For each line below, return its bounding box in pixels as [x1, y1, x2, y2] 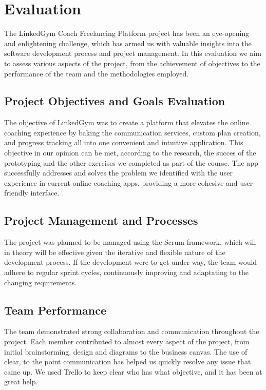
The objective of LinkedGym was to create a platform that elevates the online [4, 117, 249, 128]
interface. [30, 187, 60, 198]
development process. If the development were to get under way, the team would [4, 257, 257, 267]
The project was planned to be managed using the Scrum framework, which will [4, 237, 256, 247]
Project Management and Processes [4, 212, 198, 228]
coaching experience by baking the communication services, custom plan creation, [4, 127, 261, 138]
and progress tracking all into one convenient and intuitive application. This [4, 137, 243, 148]
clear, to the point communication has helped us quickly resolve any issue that [4, 356, 251, 367]
